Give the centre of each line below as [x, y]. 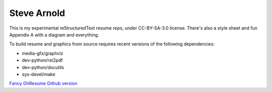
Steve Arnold [37, 13]
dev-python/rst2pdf [42, 60]
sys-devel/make [39, 74]
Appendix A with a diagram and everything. [54, 34]
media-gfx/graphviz [43, 53]
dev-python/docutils [43, 67]
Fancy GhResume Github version [43, 83]
